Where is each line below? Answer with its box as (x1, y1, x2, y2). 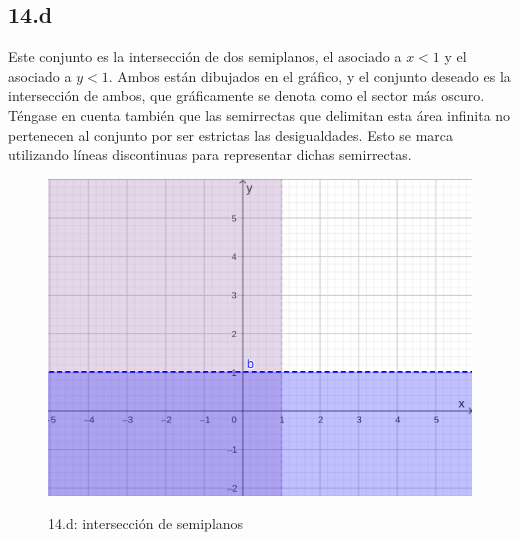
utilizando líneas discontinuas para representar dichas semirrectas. (8, 144, 412, 165)
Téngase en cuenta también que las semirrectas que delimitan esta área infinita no (8, 104, 511, 125)
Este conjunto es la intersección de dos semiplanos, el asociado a (8, 46, 402, 67)
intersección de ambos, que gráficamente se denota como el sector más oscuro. (8, 85, 485, 106)
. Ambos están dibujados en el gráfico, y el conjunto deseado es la (108, 65, 511, 86)
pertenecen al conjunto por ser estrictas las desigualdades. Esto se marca (8, 124, 454, 145)
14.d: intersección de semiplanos (48, 513, 244, 534)
